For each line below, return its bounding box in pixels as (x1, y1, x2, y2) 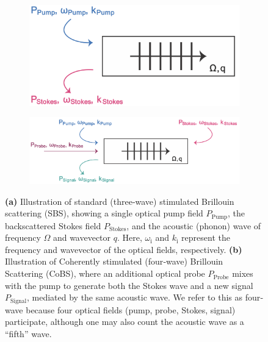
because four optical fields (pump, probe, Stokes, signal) (26, 303, 236, 316)
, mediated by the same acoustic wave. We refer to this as (26, 291, 243, 304)
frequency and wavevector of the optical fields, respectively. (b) (5, 243, 242, 255)
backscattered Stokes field (5, 219, 101, 232)
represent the (181, 231, 230, 244)
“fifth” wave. (5, 327, 52, 340)
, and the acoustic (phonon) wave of (126, 219, 261, 232)
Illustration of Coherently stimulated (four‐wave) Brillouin (5, 255, 223, 268)
